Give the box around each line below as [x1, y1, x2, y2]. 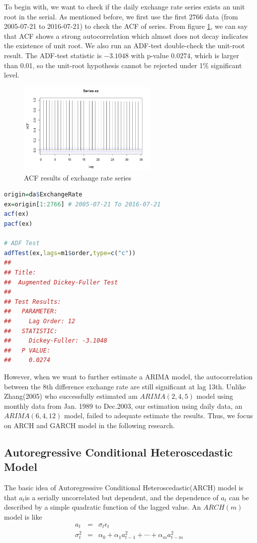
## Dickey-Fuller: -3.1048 [4, 337, 107, 345]
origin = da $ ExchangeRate [4, 191, 83, 198]
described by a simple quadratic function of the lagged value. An [4, 502, 201, 512]
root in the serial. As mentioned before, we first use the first [4, 11, 187, 21]
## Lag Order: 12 [4, 318, 76, 325]
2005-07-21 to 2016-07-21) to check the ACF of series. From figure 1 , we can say [4, 21, 248, 31]
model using [196, 391, 233, 401]
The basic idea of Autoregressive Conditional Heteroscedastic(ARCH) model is [4, 482, 244, 493]
